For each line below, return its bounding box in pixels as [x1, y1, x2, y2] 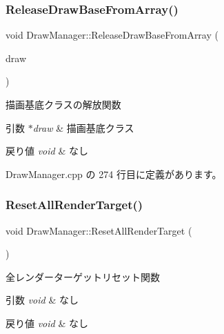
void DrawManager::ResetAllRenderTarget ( [6, 223, 192, 237]
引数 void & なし [6, 293, 79, 307]
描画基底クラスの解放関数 [6, 97, 121, 111]
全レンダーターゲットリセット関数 [6, 269, 160, 284]
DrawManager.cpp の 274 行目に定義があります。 [6, 166, 222, 181]
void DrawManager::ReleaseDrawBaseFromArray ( [6, 28, 218, 42]
